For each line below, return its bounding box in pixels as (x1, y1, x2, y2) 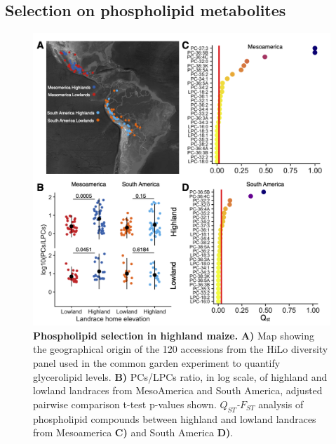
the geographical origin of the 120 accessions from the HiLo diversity (33, 342, 328, 356)
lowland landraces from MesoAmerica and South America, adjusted (33, 383, 323, 398)
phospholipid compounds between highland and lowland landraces (33, 411, 316, 426)
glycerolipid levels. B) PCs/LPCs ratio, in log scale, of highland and (33, 369, 328, 384)
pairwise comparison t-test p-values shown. (33, 396, 217, 411)
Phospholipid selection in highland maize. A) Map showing (33, 328, 314, 342)
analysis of (258, 396, 304, 411)
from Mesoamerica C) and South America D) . (33, 425, 234, 440)
